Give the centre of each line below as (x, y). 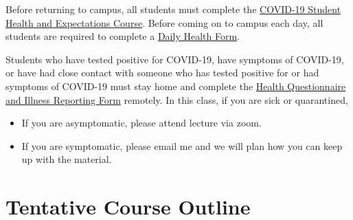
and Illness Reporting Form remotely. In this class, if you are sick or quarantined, (177, 99)
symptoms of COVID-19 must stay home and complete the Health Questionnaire (176, 86)
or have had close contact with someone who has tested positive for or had (162, 73)
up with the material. (67, 159)
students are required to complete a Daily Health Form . (123, 36)
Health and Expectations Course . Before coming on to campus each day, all (164, 22)
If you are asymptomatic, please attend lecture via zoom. (141, 123)
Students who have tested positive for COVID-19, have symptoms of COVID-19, (175, 59)
